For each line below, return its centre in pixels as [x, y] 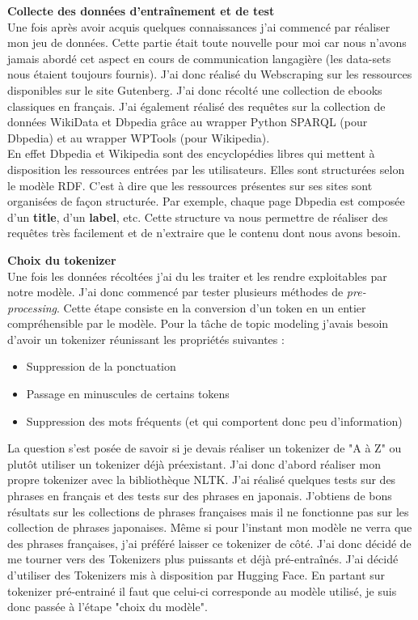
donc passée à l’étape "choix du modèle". [108, 607]
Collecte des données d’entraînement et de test [141, 11]
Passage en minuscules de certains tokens [128, 394]
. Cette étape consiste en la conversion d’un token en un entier [211, 307]
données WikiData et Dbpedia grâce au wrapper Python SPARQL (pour [188, 122]
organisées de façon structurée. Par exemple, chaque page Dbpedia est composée [206, 201]
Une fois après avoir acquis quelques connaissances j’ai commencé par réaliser [199, 26]
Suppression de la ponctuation [101, 366]
